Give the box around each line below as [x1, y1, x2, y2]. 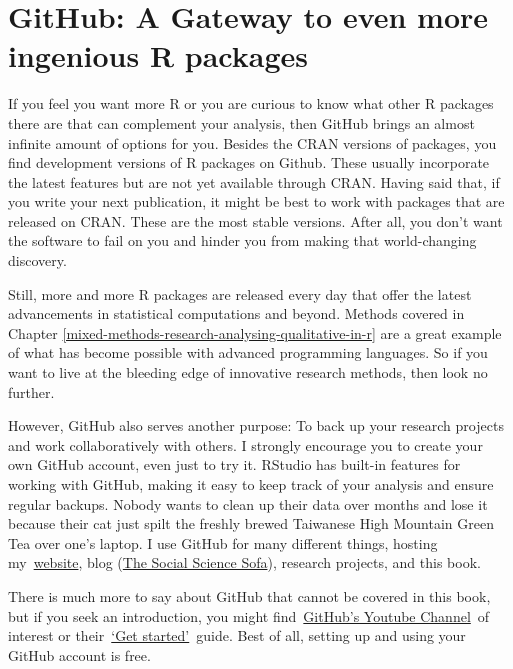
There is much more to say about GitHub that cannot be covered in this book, [8, 585, 491, 606]
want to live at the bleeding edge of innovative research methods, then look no [8, 362, 488, 383]
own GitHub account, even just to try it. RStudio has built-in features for [8, 454, 461, 475]
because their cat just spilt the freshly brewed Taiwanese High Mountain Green [8, 513, 494, 534]
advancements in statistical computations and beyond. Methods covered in [8, 303, 465, 324]
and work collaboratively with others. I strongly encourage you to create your [8, 434, 483, 455]
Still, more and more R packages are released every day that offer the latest [8, 283, 472, 304]
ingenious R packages [8, 35, 308, 76]
